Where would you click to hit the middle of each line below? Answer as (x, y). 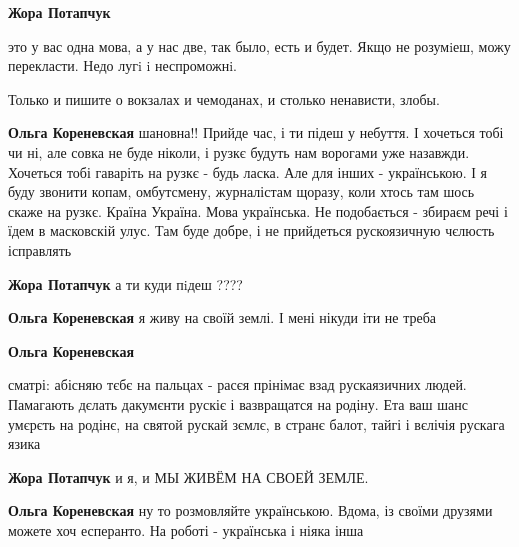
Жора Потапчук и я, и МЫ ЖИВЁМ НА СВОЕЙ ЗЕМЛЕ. (188, 476)
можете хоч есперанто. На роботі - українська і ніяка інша (186, 529)
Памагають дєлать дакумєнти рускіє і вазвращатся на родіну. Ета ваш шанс (238, 403)
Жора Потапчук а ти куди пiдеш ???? (125, 283)
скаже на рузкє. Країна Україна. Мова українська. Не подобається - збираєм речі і (258, 210)
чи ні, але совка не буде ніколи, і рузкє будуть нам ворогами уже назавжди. (239, 151)
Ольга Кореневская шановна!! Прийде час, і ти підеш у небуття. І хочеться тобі (256, 132)
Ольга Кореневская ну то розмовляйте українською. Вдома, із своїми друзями (250, 510)
